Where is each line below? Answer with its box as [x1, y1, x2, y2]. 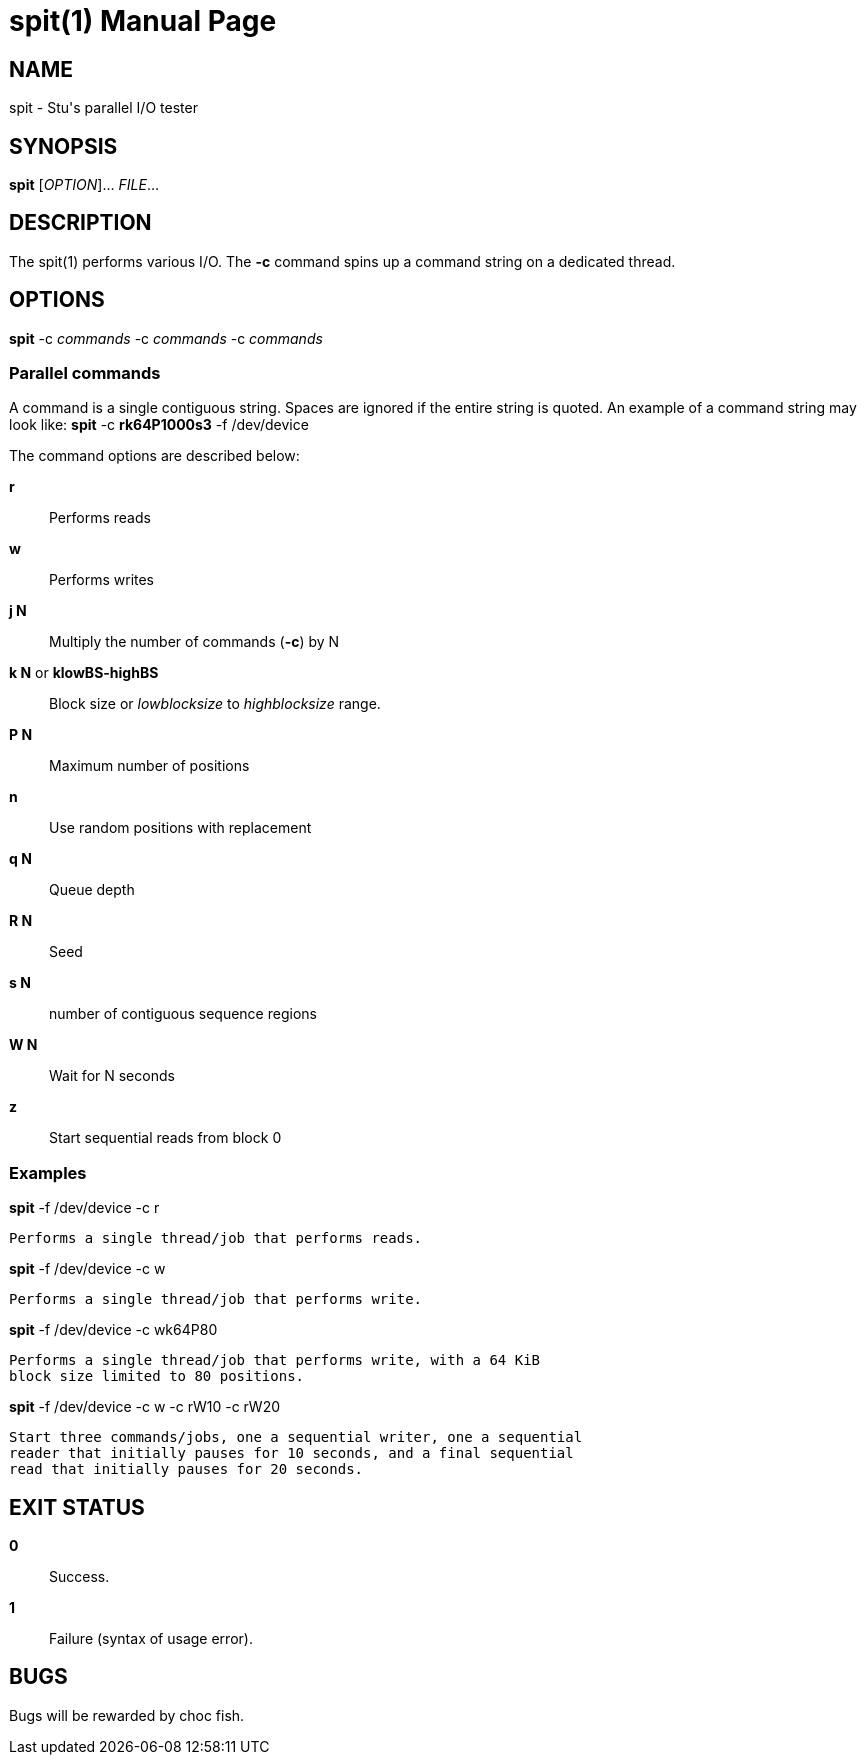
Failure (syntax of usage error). [49, 1630, 253, 1648]
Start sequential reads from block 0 [49, 1129, 282, 1147]
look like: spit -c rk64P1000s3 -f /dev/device [9, 416, 309, 434]
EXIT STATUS [9, 1494, 145, 1520]
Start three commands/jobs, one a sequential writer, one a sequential [9, 1429, 583, 1446]
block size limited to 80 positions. [9, 1368, 305, 1385]
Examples [9, 1162, 87, 1183]
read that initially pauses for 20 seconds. [9, 1461, 364, 1478]
